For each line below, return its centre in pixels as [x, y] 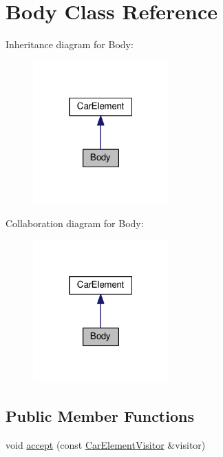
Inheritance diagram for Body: [70, 44]
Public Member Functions [100, 415]
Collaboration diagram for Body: [75, 223]
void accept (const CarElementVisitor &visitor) [106, 444]
